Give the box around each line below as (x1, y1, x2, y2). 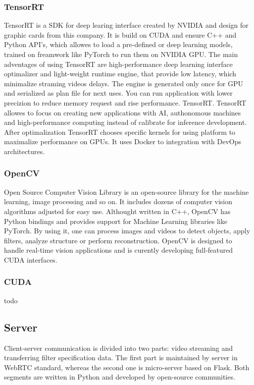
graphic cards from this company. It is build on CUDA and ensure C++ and (4, 29, 237, 40)
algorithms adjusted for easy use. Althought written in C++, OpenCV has (4, 206, 231, 216)
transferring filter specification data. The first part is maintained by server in (4, 352, 238, 363)
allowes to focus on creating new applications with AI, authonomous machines (4, 107, 241, 117)
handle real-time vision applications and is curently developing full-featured (4, 245, 233, 255)
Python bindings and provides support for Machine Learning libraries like (4, 216, 227, 226)
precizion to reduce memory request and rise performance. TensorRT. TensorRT (4, 97, 247, 108)
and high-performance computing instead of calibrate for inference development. (4, 117, 247, 127)
